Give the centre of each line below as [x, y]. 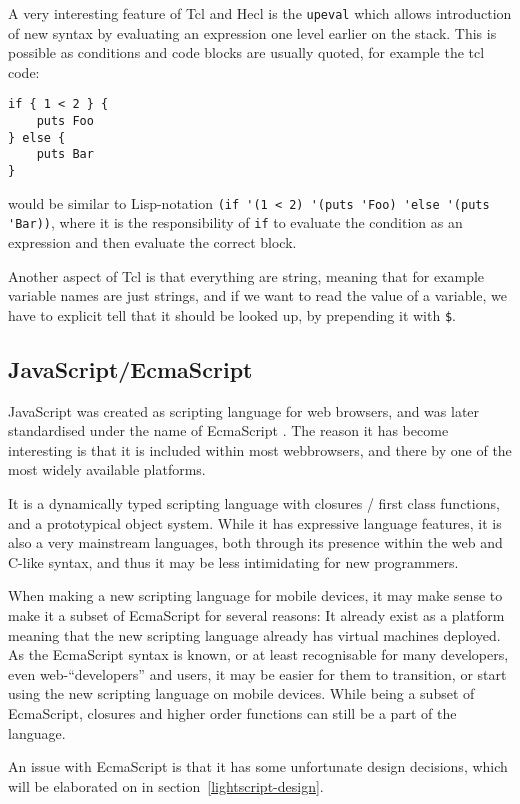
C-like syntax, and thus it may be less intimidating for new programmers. [233, 561]
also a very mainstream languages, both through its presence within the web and [255, 542]
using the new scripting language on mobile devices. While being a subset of [241, 693]
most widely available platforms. [107, 469]
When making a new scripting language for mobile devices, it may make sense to [255, 595]
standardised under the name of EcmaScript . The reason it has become [228, 430]
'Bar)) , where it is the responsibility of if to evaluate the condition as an [235, 222]
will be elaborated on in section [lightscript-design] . [166, 785]
